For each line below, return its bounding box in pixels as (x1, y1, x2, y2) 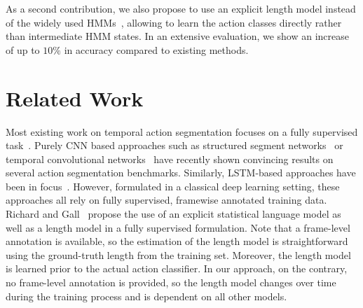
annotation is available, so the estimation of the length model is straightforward (6, 234, 348, 248)
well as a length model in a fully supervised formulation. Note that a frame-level (6, 220, 350, 234)
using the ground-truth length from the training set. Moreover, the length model (6, 247, 351, 262)
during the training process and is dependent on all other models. (6, 288, 287, 303)
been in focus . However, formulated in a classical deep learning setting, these (6, 178, 340, 193)
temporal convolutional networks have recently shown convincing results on (6, 151, 334, 166)
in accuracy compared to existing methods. (64, 42, 249, 57)
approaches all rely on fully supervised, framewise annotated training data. (6, 192, 327, 207)
